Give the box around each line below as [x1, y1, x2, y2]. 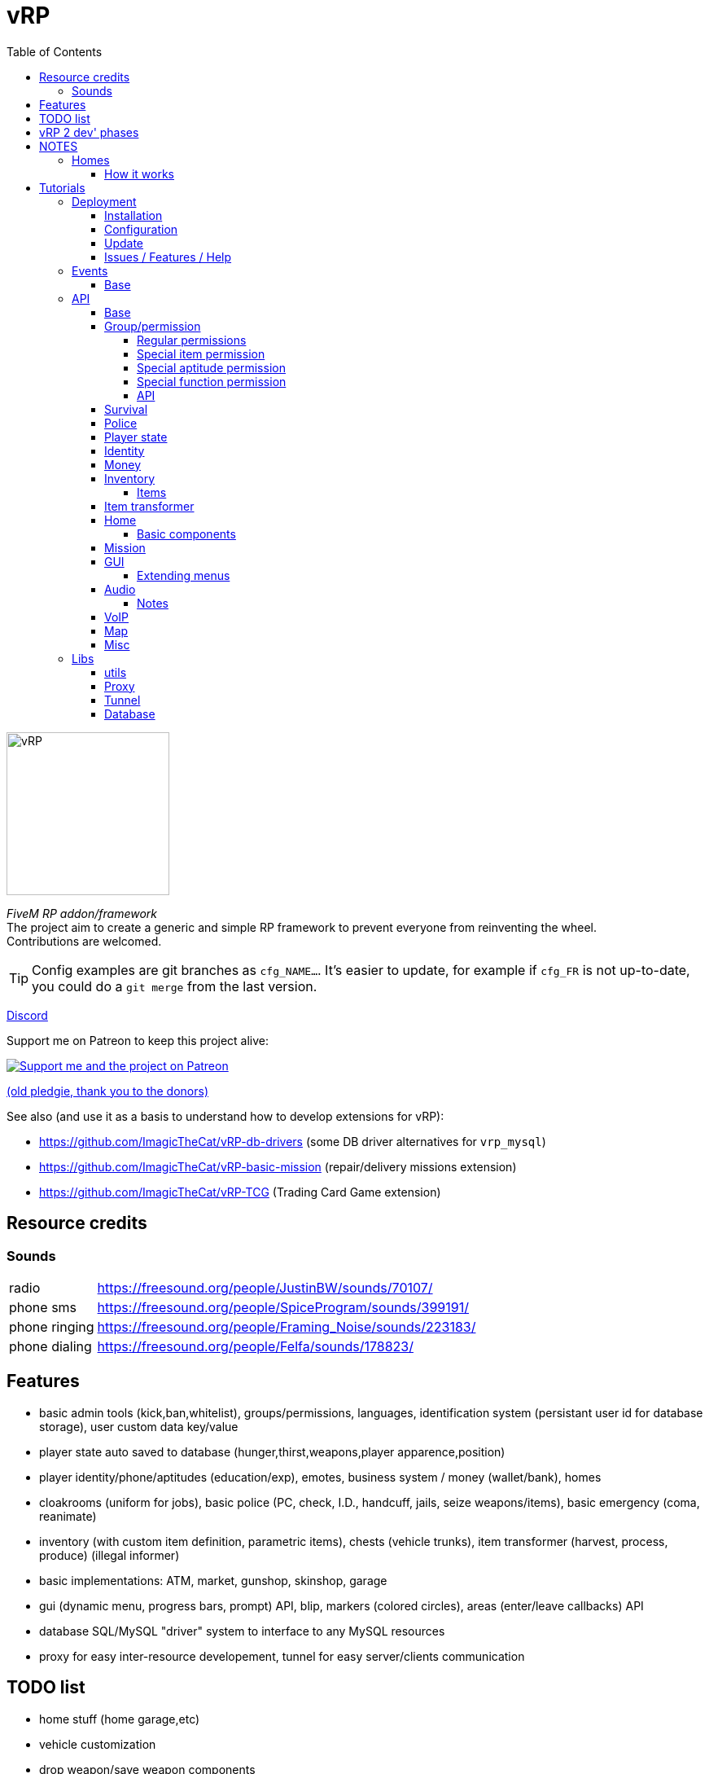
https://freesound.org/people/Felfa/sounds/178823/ [97, 1337, 414, 1355]
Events [72, 263, 108, 278]
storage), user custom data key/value [39, 1419, 239, 1434]
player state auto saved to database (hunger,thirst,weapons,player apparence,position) [39, 1444, 505, 1459]
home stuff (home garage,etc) [39, 1711, 200, 1726]
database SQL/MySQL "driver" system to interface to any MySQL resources [39, 1623, 445, 1638]
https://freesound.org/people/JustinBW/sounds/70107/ [97, 1279, 433, 1296]
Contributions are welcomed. [7, 933, 162, 948]
